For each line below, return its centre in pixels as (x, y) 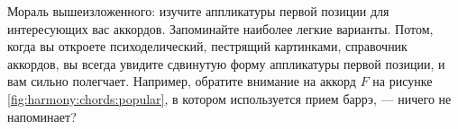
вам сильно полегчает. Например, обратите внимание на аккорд (182, 81)
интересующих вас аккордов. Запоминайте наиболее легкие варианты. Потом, (220, 28)
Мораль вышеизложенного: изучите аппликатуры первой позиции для (198, 11)
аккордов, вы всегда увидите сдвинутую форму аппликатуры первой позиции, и (226, 63)
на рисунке (403, 81)
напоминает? (42, 116)
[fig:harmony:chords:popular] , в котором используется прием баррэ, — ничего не (229, 98)
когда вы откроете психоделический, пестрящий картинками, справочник (207, 46)
